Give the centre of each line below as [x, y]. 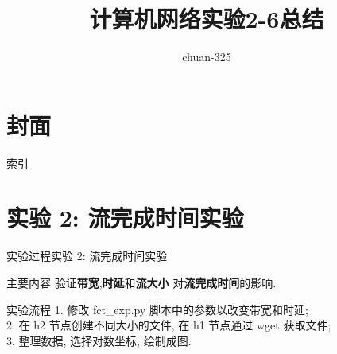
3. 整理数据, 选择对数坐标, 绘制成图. [99, 340]
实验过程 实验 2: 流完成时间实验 [87, 256]
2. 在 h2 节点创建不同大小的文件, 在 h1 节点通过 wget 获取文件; [169, 325]
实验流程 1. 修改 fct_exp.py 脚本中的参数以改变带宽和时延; [157, 309]
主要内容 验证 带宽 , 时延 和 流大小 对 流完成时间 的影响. [141, 282]
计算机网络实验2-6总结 [207, 19]
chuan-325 [207, 57]
